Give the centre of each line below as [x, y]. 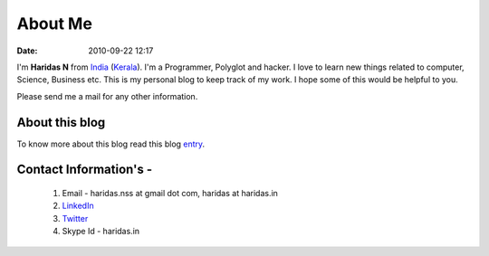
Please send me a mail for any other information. [107, 96]
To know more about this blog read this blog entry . [111, 144]
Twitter [75, 218]
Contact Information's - [85, 170]
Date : [27, 51]
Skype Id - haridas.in [101, 232]
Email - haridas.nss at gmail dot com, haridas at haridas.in [170, 194]
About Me [54, 24]
